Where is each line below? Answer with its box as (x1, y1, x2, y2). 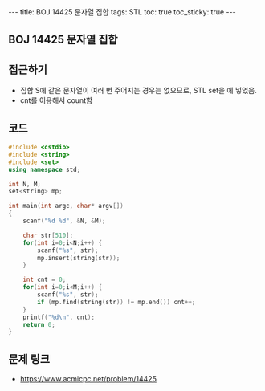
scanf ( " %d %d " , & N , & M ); (22, 217, 106, 226)
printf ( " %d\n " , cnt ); (22, 313, 95, 321)
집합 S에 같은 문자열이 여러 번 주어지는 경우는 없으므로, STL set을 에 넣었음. (19, 86, 257, 96)
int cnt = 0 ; (22, 275, 67, 284)
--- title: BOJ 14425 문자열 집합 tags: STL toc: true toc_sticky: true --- (8, 7, 236, 17)
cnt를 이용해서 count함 (19, 96, 93, 105)
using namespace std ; (8, 165, 81, 173)
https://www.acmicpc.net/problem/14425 (19, 374, 157, 384)
